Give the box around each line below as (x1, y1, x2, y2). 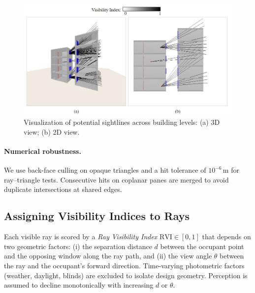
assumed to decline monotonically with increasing (4, 280, 154, 290)
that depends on (202, 231, 251, 242)
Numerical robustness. (4, 146, 81, 156)
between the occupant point (160, 241, 244, 251)
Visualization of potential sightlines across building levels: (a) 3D (24, 117, 220, 127)
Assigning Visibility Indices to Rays (4, 208, 190, 223)
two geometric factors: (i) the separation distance (4, 241, 152, 251)
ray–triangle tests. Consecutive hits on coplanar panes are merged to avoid (4, 174, 229, 184)
